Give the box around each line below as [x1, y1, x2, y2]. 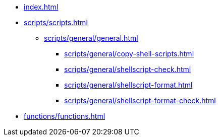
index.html [24, 3, 59, 11]
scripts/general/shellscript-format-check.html [64, 96, 216, 105]
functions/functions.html [24, 112, 105, 120]
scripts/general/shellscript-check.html [64, 65, 191, 74]
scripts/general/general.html [44, 34, 138, 42]
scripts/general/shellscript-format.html [64, 81, 193, 89]
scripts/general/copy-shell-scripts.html [64, 49, 194, 58]
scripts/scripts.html [24, 18, 88, 27]
